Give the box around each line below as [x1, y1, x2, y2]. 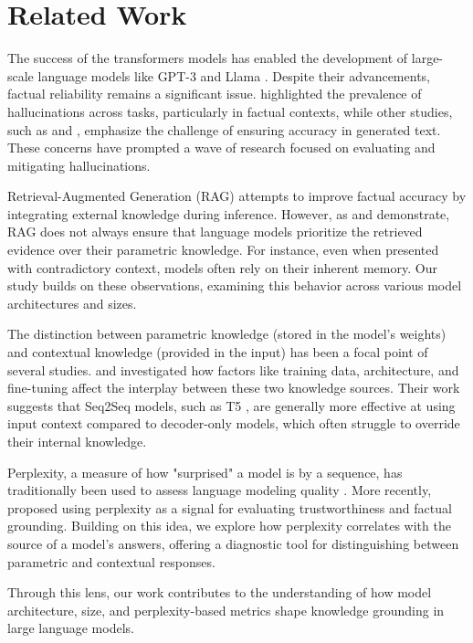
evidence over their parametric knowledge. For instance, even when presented [7, 240, 439, 259]
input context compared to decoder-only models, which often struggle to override [7, 414, 460, 433]
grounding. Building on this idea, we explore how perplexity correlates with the [7, 516, 451, 535]
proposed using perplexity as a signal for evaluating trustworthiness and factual [7, 498, 452, 517]
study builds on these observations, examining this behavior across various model [7, 276, 462, 295]
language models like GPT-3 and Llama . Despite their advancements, [37, 66, 430, 85]
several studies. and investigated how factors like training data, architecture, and [7, 360, 459, 379]
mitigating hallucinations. [7, 155, 151, 174]
